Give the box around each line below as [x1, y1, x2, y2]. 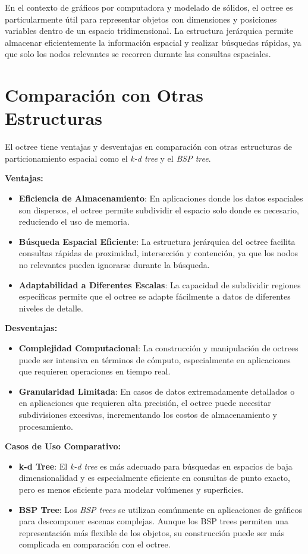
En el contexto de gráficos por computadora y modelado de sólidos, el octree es [5, 1, 293, 13]
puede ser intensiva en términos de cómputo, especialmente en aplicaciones [18, 353, 291, 366]
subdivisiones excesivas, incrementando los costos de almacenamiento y [18, 408, 278, 420]
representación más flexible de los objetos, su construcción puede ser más [18, 526, 285, 539]
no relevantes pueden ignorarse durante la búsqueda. [18, 259, 210, 271]
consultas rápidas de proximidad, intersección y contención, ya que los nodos [18, 247, 298, 259]
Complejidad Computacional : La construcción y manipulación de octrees [18, 342, 298, 354]
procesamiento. [18, 420, 73, 432]
